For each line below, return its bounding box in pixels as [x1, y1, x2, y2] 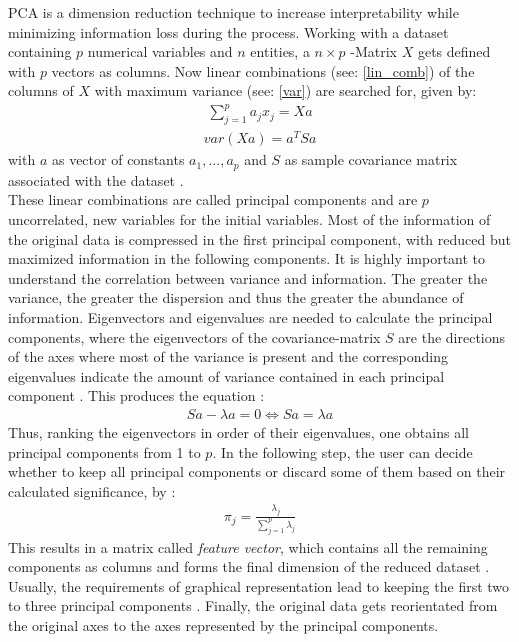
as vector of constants [51, 149, 185, 170]
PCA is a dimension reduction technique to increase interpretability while [8, 2, 459, 22]
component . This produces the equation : [8, 385, 265, 406]
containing [8, 41, 72, 62]
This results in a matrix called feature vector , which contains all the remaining [8, 536, 488, 557]
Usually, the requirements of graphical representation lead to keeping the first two [8, 575, 510, 596]
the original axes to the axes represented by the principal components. [8, 614, 439, 635]
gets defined [417, 41, 491, 62]
